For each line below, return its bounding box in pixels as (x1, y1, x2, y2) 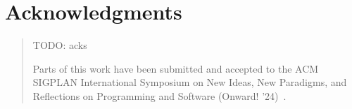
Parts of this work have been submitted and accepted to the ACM (32, 61, 319, 75)
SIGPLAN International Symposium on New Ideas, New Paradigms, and (32, 75, 347, 89)
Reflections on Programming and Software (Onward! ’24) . (32, 88, 287, 103)
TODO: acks (32, 38, 87, 52)
